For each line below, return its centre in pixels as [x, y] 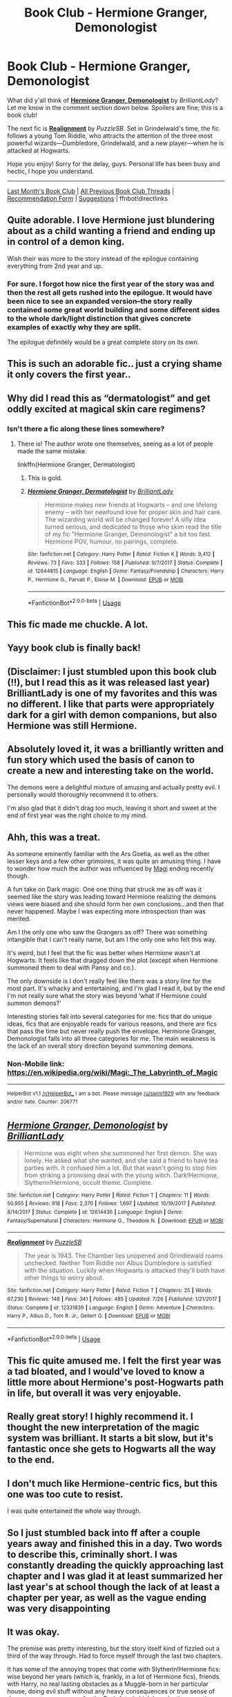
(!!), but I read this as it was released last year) [109, 682]
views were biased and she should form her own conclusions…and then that [116, 904]
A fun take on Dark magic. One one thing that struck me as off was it [105, 889]
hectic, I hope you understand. [51, 171]
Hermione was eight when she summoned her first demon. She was [120, 1153]
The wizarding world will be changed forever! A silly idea [125, 520]
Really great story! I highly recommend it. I [100, 1417]
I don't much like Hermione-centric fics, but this [112, 1483]
